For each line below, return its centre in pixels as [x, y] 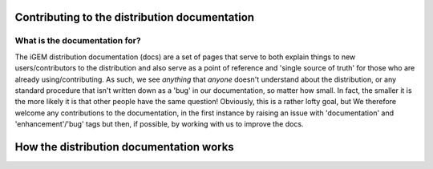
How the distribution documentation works [124, 147]
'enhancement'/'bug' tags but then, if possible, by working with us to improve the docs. [159, 124]
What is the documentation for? [78, 41]
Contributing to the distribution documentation [135, 17]
